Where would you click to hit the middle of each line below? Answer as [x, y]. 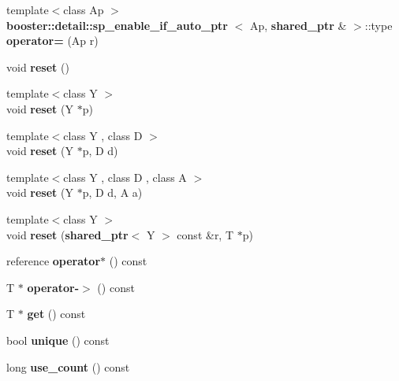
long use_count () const [68, 366]
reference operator [54, 261]
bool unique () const [58, 340]
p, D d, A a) [112, 192]
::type [378, 25]
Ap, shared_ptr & [298, 25]
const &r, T [205, 234]
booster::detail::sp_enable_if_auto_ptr [117, 25]
